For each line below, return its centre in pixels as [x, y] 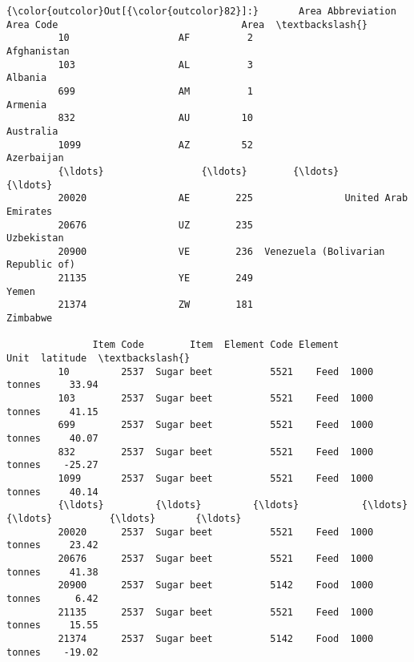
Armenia [27, 105]
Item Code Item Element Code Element [216, 345]
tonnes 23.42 [52, 545]
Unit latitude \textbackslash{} [98, 359]
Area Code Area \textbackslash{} [187, 24]
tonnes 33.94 [52, 385]
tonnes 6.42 [52, 598]
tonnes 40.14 [52, 492]
